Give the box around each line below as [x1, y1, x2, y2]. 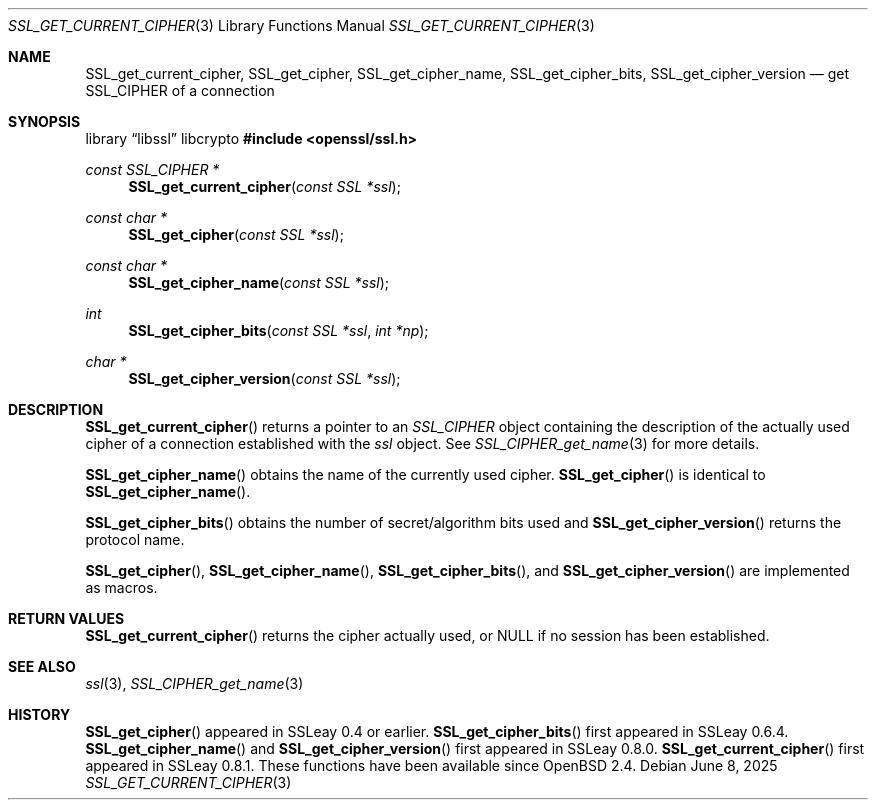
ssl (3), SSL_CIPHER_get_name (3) [85, 675, 304, 692]
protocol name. [85, 531, 185, 548]
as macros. [85, 579, 158, 596]
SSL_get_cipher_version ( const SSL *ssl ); [128, 370, 401, 387]
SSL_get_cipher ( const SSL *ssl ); [128, 226, 344, 243]
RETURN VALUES [8, 610, 125, 627]
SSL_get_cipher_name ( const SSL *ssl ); [128, 274, 390, 291]
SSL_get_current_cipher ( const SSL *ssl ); [128, 178, 401, 195]
